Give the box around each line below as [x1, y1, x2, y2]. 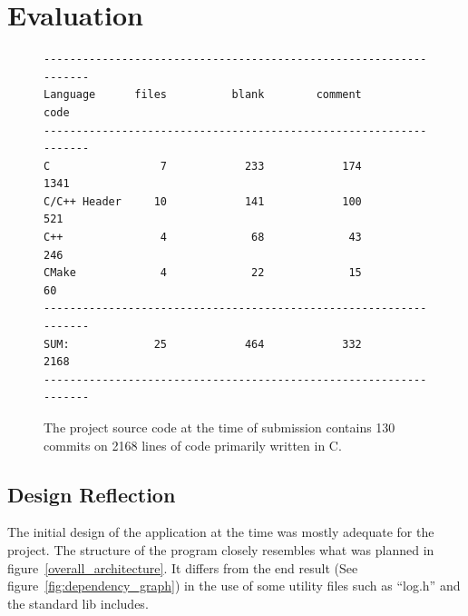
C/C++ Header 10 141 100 [44, 194, 362, 208]
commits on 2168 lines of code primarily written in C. [44, 435, 342, 454]
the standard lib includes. [7, 593, 149, 612]
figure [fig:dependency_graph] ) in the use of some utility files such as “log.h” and [7, 576, 461, 595]
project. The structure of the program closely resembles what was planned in [7, 540, 434, 559]
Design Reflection [7, 480, 176, 508]
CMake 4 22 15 [44, 266, 362, 280]
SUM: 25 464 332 [44, 337, 362, 351]
